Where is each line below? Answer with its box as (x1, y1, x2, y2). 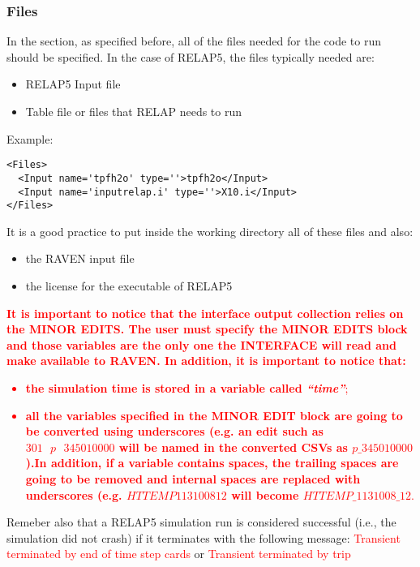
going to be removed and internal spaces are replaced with (25, 470, 361, 487)
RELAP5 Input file (25, 75, 121, 92)
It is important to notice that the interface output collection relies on (6, 304, 404, 321)
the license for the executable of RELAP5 (25, 277, 233, 294)
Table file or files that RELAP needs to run (25, 103, 242, 119)
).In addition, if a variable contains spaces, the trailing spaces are (25, 454, 399, 471)
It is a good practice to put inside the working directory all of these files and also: (6, 222, 414, 239)
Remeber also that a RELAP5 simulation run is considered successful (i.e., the (6, 513, 396, 530)
